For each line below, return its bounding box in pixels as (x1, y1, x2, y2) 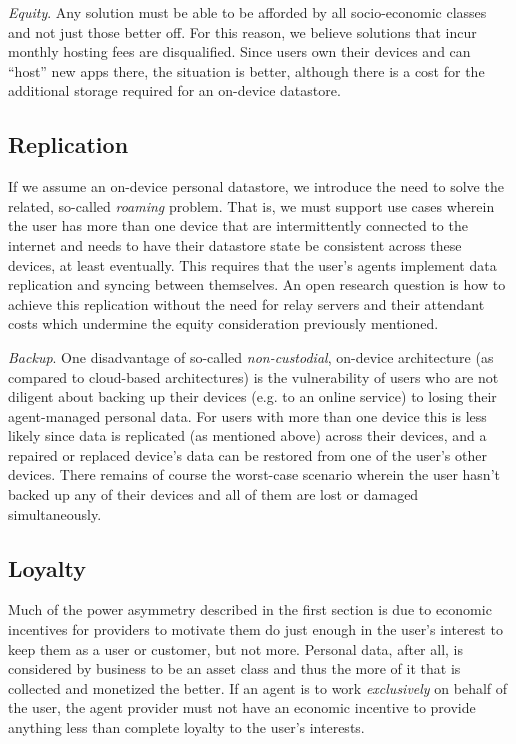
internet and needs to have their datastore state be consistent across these (8, 234, 462, 255)
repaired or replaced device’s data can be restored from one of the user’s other (8, 444, 487, 465)
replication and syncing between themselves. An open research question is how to (8, 274, 506, 295)
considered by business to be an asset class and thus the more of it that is (8, 658, 461, 679)
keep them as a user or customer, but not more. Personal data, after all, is (8, 638, 463, 659)
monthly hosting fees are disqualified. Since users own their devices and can (8, 41, 471, 62)
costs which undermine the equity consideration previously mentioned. (8, 313, 439, 334)
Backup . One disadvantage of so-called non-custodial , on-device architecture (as (8, 346, 494, 367)
